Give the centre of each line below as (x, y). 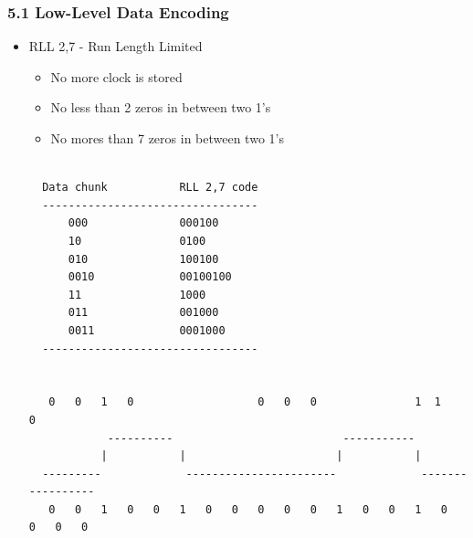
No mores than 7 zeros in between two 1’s (167, 138)
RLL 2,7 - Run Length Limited (116, 46)
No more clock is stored (116, 76)
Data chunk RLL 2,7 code (150, 188)
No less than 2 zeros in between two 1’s (161, 107)
